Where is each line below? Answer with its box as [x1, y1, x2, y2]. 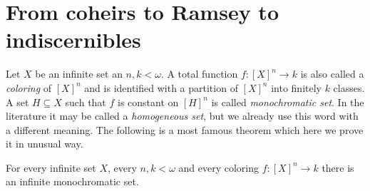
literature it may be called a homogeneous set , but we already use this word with [6, 108, 359, 123]
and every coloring [178, 160, 259, 175]
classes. [333, 80, 365, 95]
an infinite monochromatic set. [6, 174, 139, 189]
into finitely [271, 80, 322, 95]
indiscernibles [6, 25, 141, 54]
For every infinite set [6, 160, 96, 175]
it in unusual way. [6, 136, 83, 151]
